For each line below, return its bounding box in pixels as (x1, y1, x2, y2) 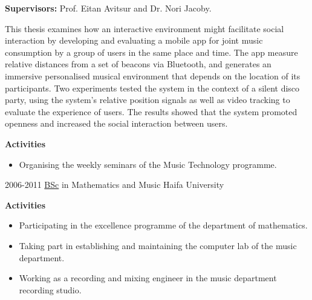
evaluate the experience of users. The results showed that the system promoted (5, 105, 297, 118)
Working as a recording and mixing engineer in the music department (19, 272, 277, 284)
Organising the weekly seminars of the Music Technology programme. (19, 158, 277, 170)
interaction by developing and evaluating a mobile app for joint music (5, 34, 263, 47)
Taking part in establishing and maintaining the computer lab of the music (19, 239, 297, 252)
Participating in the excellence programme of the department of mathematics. (19, 219, 308, 232)
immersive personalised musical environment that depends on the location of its (5, 69, 301, 82)
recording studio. (19, 283, 82, 296)
